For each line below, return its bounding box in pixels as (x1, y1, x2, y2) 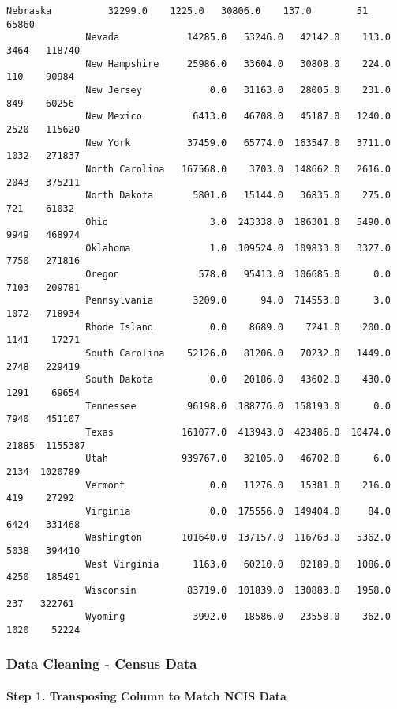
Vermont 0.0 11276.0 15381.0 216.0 (85, 479, 391, 491)
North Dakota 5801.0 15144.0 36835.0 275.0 (85, 190, 391, 202)
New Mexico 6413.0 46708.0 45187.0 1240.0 (85, 111, 391, 123)
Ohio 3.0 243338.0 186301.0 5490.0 (85, 216, 391, 228)
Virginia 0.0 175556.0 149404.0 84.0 (85, 505, 391, 517)
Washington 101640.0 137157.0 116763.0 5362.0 (85, 532, 391, 544)
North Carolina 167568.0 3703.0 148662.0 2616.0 (85, 163, 391, 175)
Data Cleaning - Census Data (6, 654, 197, 673)
